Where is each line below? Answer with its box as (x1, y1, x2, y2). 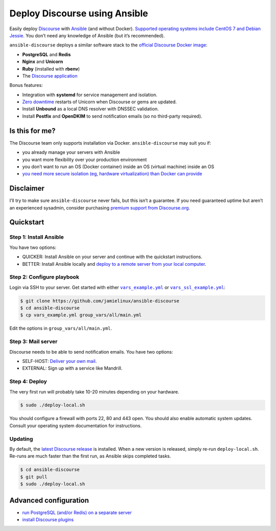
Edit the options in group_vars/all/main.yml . (9, 325, 112, 332)
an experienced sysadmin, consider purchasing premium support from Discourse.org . (9, 204, 190, 211)
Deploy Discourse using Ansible (9, 8, 148, 19)
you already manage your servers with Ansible (22, 149, 120, 155)
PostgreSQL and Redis (22, 51, 71, 57)
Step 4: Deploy (9, 378, 47, 385)
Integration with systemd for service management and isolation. (22, 91, 158, 98)
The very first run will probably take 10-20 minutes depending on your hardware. (9, 388, 179, 395)
